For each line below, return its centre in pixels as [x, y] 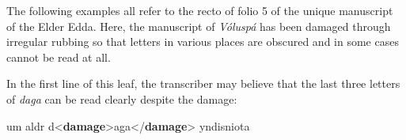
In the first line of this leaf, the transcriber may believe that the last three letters [203, 83]
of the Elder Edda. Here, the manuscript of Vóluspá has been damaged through [199, 26]
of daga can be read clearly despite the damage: [122, 98]
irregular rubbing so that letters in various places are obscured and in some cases [203, 42]
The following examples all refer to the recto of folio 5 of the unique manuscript [200, 10]
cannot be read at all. [59, 57]
